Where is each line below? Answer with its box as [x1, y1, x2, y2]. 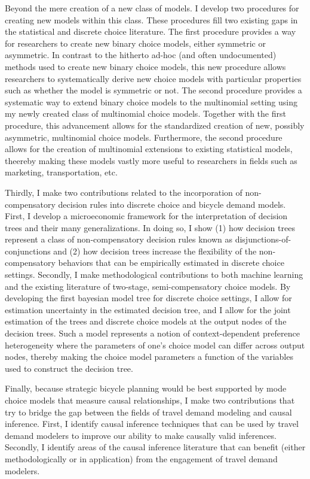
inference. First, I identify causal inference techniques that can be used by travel [5, 417, 299, 430]
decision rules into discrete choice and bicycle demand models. [58, 198, 286, 210]
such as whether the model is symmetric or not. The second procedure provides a [5, 84, 302, 96]
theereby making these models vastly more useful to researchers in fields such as [5, 154, 297, 166]
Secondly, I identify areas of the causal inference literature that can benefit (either [5, 441, 306, 453]
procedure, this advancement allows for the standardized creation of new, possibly [5, 119, 305, 131]
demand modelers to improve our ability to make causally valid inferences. [5, 429, 277, 441]
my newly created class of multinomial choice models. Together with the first [5, 107, 286, 120]
